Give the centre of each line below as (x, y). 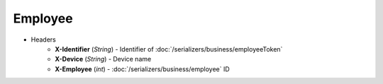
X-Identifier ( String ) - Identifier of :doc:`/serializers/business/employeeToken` (169, 49)
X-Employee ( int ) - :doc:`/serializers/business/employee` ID (142, 69)
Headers (43, 40)
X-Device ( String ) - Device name (103, 59)
